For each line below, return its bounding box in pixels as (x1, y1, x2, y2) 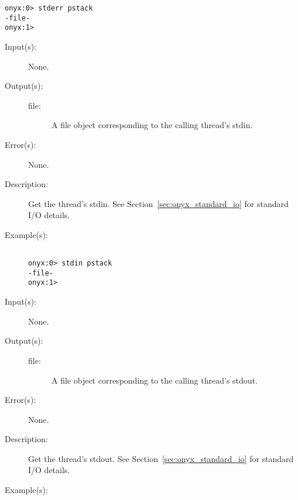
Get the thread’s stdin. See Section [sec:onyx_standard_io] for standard (28, 197, 289, 209)
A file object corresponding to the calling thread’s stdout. (52, 374, 258, 386)
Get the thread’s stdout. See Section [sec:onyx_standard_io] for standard (28, 452, 294, 464)
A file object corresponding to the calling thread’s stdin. (52, 119, 253, 131)
